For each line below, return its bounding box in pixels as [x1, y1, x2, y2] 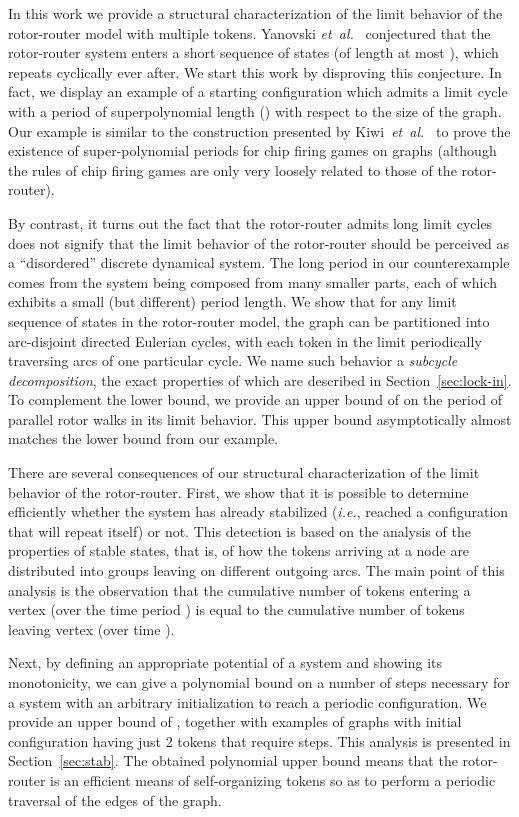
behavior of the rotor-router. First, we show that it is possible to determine [8, 481, 469, 502]
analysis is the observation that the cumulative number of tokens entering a [8, 579, 471, 600]
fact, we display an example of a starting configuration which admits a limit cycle [8, 81, 508, 102]
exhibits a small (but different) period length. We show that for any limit [8, 291, 457, 312]
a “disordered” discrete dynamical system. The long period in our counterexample [8, 252, 510, 273]
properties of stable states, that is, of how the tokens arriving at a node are [8, 540, 470, 561]
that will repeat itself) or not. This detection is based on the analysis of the [8, 520, 471, 541]
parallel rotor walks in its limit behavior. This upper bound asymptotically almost [8, 408, 512, 429]
